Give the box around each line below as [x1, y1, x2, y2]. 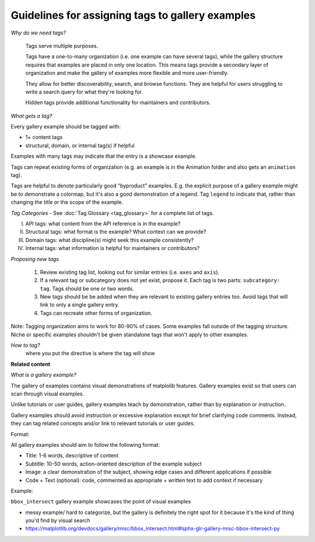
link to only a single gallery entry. [40, 301, 120, 308]
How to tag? [10, 342, 40, 349]
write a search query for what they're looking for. [25, 88, 143, 95]
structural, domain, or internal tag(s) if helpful [25, 142, 135, 149]
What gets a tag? [10, 112, 52, 119]
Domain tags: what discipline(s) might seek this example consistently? [25, 237, 194, 244]
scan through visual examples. [10, 390, 85, 397]
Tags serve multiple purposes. [25, 42, 99, 49]
